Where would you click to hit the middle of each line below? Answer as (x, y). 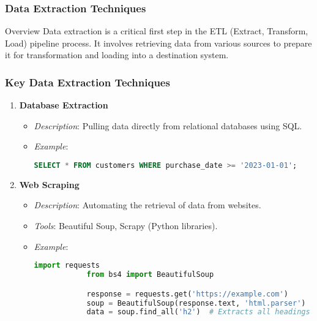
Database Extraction (64, 105)
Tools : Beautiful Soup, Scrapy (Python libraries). (126, 226)
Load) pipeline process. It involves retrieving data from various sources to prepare (158, 43)
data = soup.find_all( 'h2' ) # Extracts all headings (198, 312)
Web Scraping (49, 184)
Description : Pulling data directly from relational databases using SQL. (168, 125)
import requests (67, 266)
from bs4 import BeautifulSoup (150, 275)
